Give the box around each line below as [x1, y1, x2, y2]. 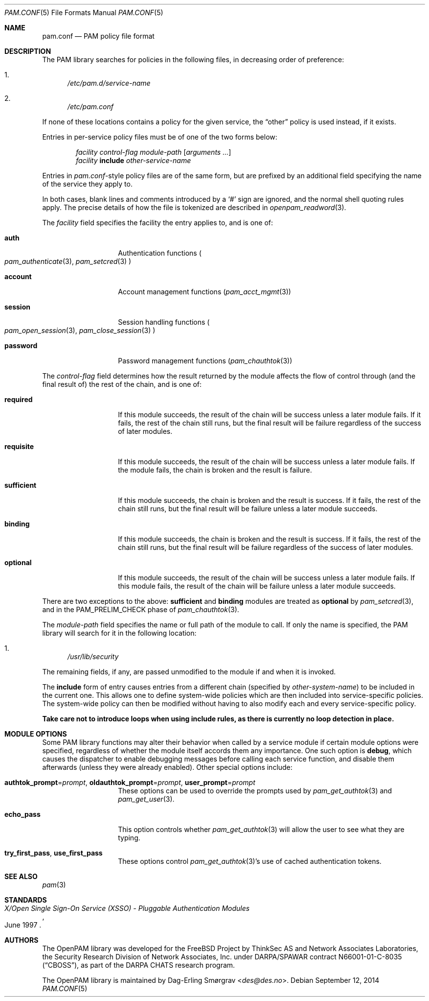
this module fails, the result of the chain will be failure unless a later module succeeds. [118, 582, 396, 590]
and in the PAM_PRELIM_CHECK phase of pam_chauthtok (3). [42, 605, 239, 614]
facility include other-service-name [76, 156, 191, 165]
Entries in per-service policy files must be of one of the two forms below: [42, 133, 277, 141]
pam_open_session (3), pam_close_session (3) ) [4, 326, 156, 334]
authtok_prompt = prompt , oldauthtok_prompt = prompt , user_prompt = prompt [4, 778, 255, 786]
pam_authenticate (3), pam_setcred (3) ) [4, 257, 132, 265]
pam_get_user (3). [118, 795, 175, 803]
